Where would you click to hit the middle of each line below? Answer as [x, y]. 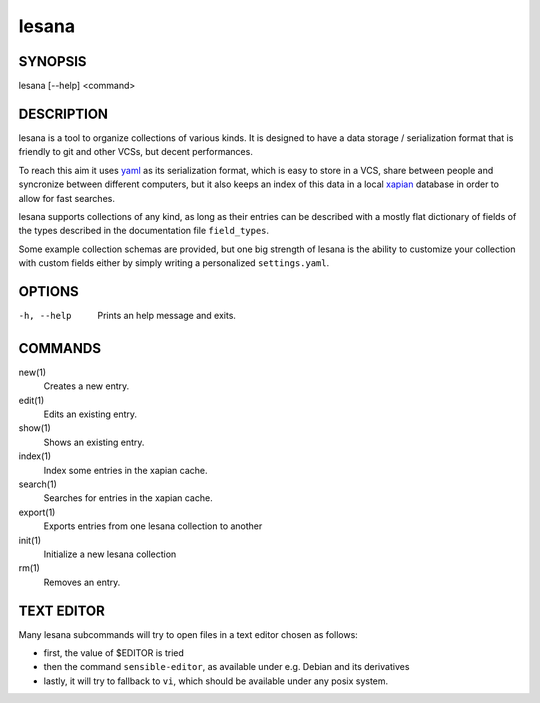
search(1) [37, 484]
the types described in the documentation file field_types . [144, 231]
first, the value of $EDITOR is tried [114, 653]
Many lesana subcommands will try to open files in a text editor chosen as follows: [188, 634]
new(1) [32, 372]
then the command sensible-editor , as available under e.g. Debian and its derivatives [226, 667]
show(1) [35, 428]
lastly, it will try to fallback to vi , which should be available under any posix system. [216, 681]
